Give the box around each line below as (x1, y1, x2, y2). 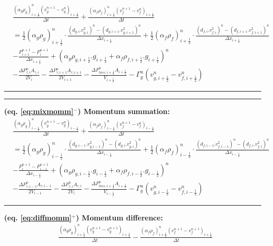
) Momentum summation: (78, 106, 170, 117)
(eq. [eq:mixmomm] (4, 106, 73, 117)
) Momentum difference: (76, 212, 163, 222)
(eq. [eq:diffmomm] (4, 212, 72, 222)
